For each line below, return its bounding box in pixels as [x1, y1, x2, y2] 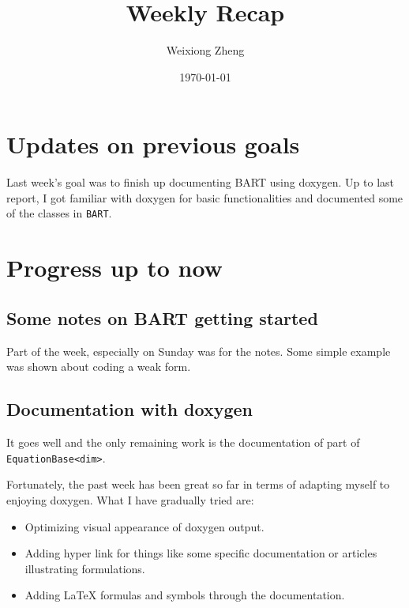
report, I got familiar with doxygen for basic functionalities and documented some [6, 189, 403, 206]
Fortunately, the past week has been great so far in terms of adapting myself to [6, 476, 390, 493]
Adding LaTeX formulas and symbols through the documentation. [24, 587, 345, 603]
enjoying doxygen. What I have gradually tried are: [6, 491, 254, 508]
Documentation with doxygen [6, 397, 253, 421]
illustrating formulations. [24, 560, 145, 576]
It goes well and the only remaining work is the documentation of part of [6, 434, 360, 451]
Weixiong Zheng [166, 42, 245, 59]
